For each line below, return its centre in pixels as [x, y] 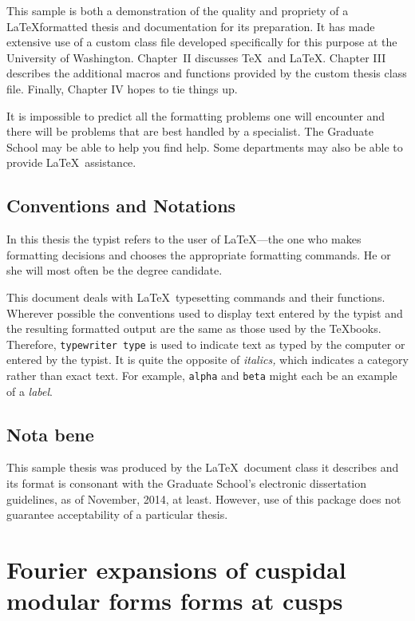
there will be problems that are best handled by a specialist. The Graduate [190, 131]
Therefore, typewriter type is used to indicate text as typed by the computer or [206, 344]
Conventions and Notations [121, 206]
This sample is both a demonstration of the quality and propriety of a [178, 10]
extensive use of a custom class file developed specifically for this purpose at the [202, 42]
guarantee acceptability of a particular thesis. [117, 514]
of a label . [30, 391]
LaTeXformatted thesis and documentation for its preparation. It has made [191, 26]
